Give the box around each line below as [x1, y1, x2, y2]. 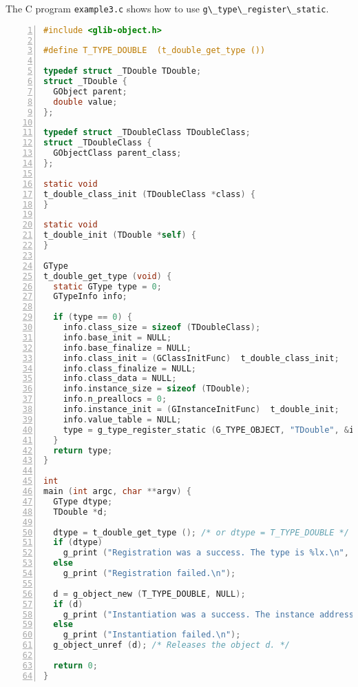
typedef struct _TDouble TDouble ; [43, 66, 202, 76]
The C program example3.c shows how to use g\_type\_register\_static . [6, 1, 329, 15]
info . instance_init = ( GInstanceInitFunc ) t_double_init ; [63, 404, 339, 415]
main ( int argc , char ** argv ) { [43, 486, 191, 497]
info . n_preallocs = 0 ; [63, 394, 167, 404]
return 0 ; [53, 660, 98, 670]
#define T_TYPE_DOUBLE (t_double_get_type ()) [43, 45, 266, 56]
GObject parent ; [53, 86, 127, 96]
